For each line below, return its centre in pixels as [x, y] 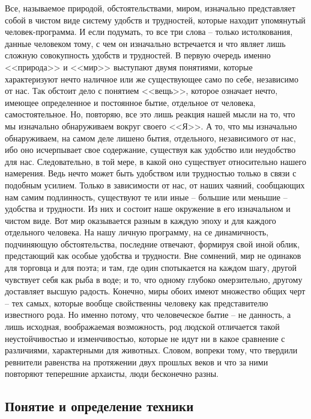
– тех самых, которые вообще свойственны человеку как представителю [137, 303]
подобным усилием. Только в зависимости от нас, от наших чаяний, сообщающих [155, 185]
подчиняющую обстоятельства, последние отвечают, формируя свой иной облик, [152, 244]
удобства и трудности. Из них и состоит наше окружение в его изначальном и [148, 209]
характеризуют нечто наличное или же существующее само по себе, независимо [152, 79]
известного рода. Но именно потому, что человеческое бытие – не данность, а [148, 315]
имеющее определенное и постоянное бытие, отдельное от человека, [130, 102]
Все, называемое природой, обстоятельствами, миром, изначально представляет [150, 8]
